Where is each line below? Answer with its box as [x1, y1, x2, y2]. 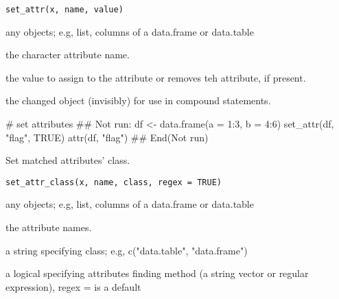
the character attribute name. [5, 47, 130, 62]
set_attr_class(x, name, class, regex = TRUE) [5, 177, 222, 187]
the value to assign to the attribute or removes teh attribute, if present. [5, 70, 306, 84]
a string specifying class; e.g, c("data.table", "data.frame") [5, 243, 248, 257]
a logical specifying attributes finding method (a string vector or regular [5, 266, 309, 280]
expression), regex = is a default [5, 279, 141, 294]
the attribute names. [5, 220, 92, 235]
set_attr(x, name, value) [5, 5, 124, 14]
